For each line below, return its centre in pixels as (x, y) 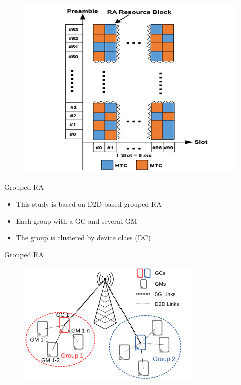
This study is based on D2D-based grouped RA (89, 204)
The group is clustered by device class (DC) (83, 237)
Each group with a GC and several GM (76, 220)
